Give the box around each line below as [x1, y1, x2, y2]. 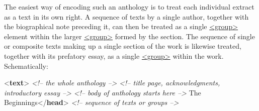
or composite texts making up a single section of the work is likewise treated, [4, 41, 241, 51]
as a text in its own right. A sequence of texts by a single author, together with [4, 11, 249, 22]
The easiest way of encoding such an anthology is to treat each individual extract [4, 2, 254, 12]
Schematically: [4, 60, 48, 71]
